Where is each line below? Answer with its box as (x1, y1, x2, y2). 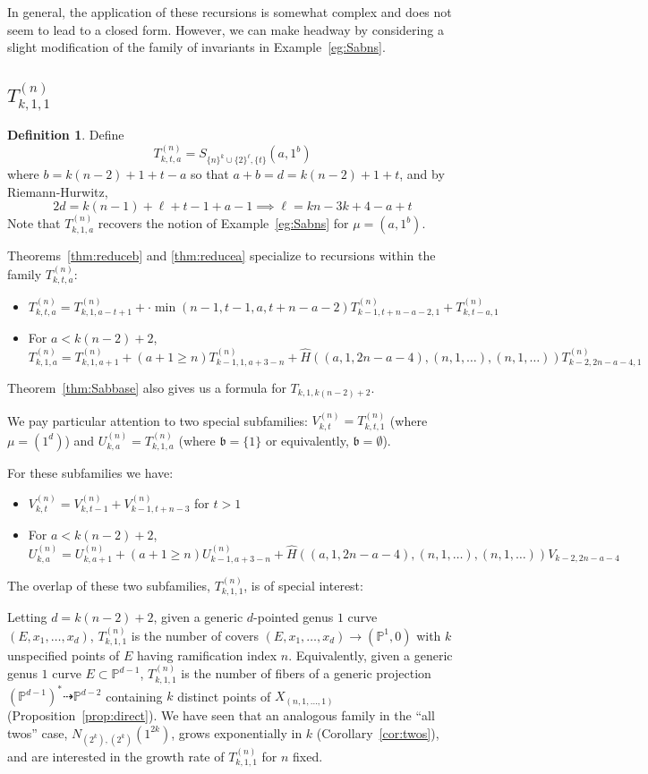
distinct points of (177, 686, 271, 705)
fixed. (293, 746, 323, 765)
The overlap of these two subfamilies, (7, 576, 210, 595)
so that (190, 165, 229, 183)
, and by (399, 165, 445, 183)
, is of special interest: (243, 576, 363, 595)
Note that (7, 214, 61, 233)
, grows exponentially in (171, 723, 303, 742)
